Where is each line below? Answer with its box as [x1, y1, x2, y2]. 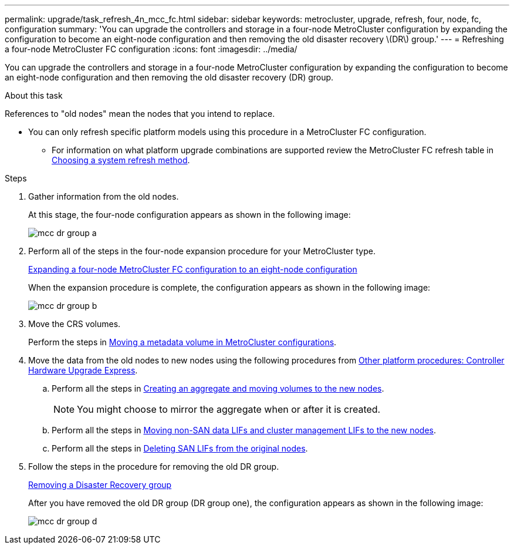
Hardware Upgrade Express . [28, 365, 138, 375]
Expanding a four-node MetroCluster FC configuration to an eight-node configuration [28, 264, 357, 274]
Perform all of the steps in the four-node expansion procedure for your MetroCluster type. [28, 246, 376, 256]
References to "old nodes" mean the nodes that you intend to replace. [5, 109, 275, 119]
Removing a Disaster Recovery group [28, 480, 172, 490]
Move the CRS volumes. [28, 319, 121, 329]
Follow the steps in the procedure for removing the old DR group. [28, 462, 279, 471]
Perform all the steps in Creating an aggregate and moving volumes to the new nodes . [52, 383, 384, 393]
